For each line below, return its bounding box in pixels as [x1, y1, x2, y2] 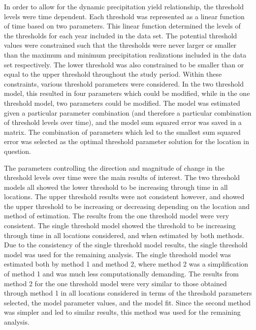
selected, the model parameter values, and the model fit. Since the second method [4, 297, 251, 307]
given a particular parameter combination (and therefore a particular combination [4, 107, 252, 118]
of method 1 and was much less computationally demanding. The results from [4, 269, 239, 279]
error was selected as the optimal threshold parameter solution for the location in [4, 136, 250, 147]
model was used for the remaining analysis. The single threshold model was [4, 249, 231, 259]
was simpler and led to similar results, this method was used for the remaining [4, 307, 241, 317]
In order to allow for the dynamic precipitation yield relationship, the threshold [4, 1, 244, 11]
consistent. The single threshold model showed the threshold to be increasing [4, 220, 236, 231]
